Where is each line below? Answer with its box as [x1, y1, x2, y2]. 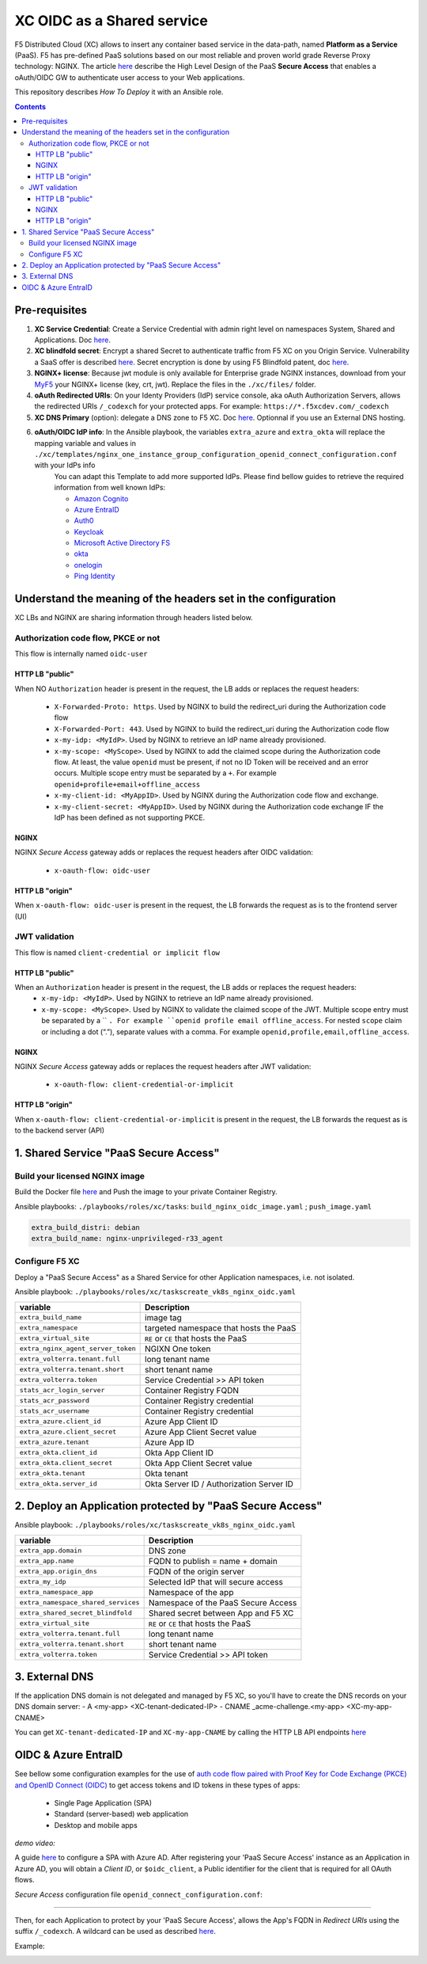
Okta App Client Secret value [145, 1457, 253, 1468]
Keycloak [74, 527, 104, 536]
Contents [14, 101, 47, 111]
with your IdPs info [34, 460, 96, 470]
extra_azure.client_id [19, 1418, 102, 1425]
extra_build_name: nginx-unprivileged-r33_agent [31, 1234, 224, 1243]
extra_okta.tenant [19, 1469, 86, 1478]
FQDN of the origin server [148, 1566, 245, 1577]
